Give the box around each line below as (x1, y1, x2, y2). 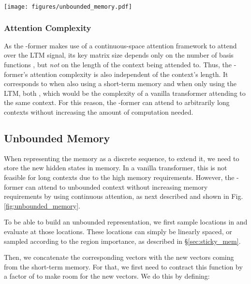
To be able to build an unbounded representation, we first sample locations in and (4, 217, 248, 227)
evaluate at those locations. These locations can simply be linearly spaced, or (4, 226, 232, 236)
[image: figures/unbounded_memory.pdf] (4, 3, 132, 10)
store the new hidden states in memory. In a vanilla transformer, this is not (4, 163, 227, 173)
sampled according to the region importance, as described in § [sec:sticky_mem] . (4, 236, 241, 246)
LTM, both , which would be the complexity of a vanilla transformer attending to (4, 88, 246, 98)
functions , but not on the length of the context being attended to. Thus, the (4, 60, 232, 70)
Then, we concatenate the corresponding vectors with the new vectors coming (4, 252, 234, 262)
